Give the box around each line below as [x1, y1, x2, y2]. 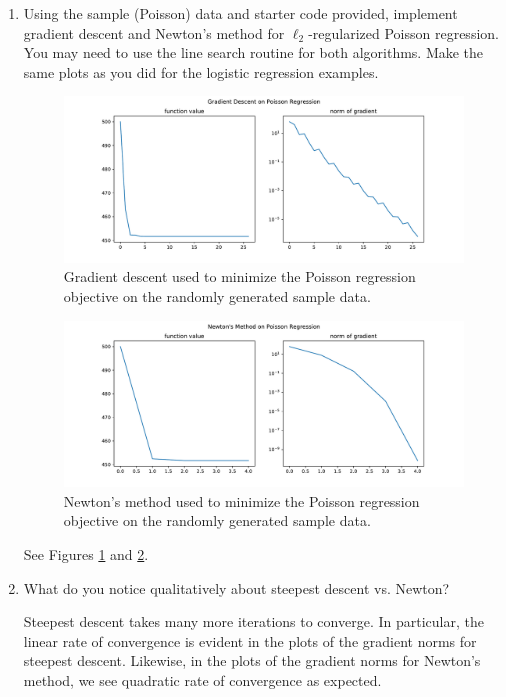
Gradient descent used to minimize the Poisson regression [63, 266, 416, 287]
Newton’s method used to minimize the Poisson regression [63, 490, 420, 511]
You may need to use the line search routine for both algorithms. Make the [23, 42, 484, 63]
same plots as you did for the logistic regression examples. [23, 61, 379, 82]
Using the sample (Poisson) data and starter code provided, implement [23, 3, 458, 23]
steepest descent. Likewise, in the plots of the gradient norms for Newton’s [23, 650, 481, 671]
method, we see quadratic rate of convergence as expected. [23, 669, 382, 690]
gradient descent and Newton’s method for [23, 22, 285, 43]
